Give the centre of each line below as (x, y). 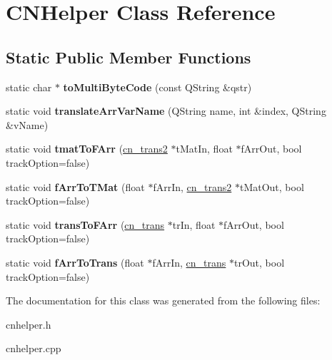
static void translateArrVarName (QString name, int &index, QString (166, 111)
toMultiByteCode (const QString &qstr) (157, 87)
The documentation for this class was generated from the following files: (163, 300)
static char (29, 87)
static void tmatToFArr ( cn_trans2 (87, 149)
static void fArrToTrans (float (75, 262)
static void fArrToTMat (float (75, 186)
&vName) (27, 124)
